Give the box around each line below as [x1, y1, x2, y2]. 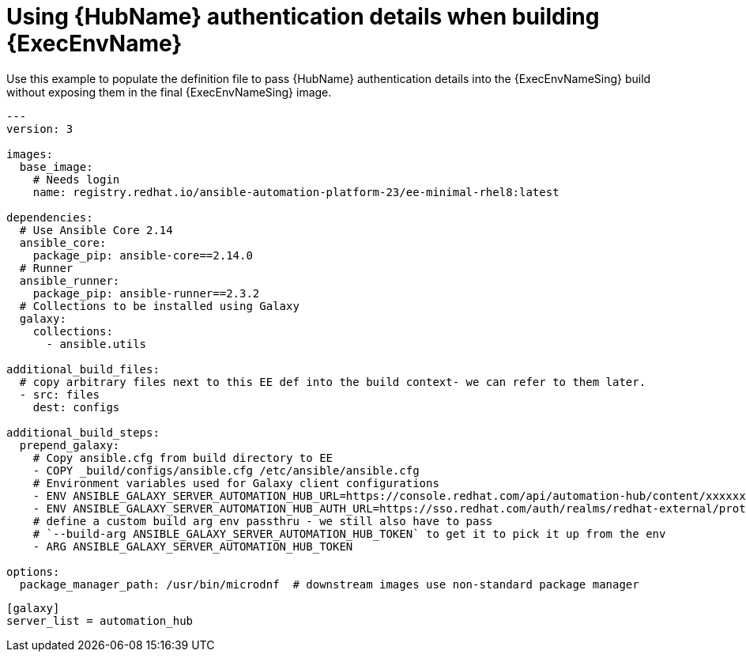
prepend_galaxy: [19, 438, 120, 452]
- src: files [19, 388, 100, 401]
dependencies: [6, 210, 93, 224]
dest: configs [32, 400, 120, 414]
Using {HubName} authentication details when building [6, 3, 600, 30]
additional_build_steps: [6, 425, 160, 439]
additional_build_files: [6, 362, 160, 376]
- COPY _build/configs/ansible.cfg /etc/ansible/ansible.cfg [32, 463, 420, 477]
